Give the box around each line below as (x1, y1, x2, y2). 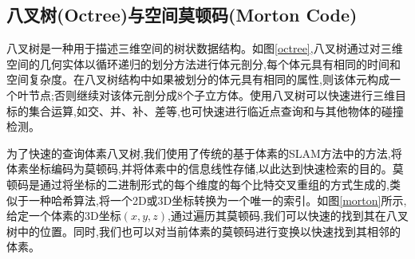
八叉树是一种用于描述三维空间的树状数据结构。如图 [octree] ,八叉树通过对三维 (6, 40, 403, 57)
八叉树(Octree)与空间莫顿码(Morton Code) (6, 2, 358, 27)
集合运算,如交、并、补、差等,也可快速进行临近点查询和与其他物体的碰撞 (28, 102, 404, 119)
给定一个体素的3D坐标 (6, 207, 121, 224)
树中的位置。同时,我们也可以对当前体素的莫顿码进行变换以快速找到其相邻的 (6, 222, 401, 239)
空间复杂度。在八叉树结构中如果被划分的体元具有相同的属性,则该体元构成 (6, 71, 389, 88)
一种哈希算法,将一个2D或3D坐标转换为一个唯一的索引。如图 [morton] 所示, (28, 191, 407, 208)
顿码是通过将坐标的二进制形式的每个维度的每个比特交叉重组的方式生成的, (6, 175, 389, 192)
